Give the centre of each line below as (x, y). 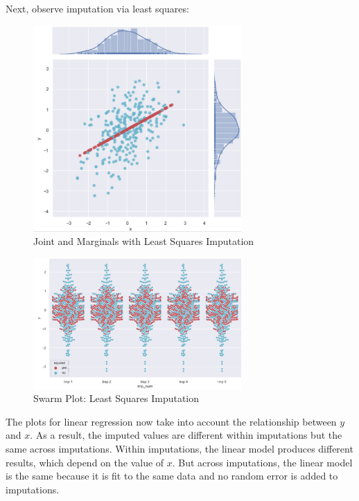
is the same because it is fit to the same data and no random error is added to (172, 476)
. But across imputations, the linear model (262, 462)
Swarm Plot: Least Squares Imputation (116, 398)
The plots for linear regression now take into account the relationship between (171, 421)
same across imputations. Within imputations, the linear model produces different (179, 449)
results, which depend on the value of (85, 462)
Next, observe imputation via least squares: (97, 8)
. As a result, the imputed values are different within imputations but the (186, 435)
